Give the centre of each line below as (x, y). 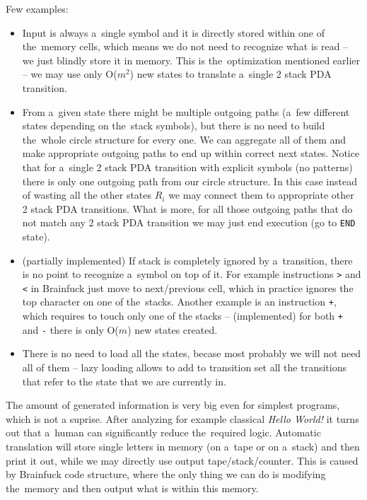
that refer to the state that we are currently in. (124, 381)
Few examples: (37, 8)
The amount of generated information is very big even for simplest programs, (173, 405)
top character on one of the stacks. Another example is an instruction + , (179, 302)
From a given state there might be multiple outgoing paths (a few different (186, 111)
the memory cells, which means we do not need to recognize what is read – (185, 46)
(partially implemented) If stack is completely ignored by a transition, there (187, 260)
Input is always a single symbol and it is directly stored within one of (173, 32)
